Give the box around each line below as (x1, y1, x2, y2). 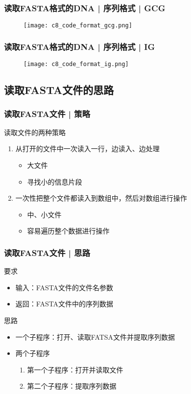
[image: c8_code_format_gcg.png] (24, 22, 132, 29)
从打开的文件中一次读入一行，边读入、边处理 (15, 143, 160, 154)
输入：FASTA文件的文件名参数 (15, 282, 114, 292)
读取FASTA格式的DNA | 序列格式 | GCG (4, 1, 166, 14)
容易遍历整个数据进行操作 (27, 226, 110, 236)
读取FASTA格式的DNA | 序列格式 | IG (4, 40, 155, 52)
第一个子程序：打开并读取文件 (27, 364, 123, 374)
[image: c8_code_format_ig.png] (24, 61, 129, 68)
